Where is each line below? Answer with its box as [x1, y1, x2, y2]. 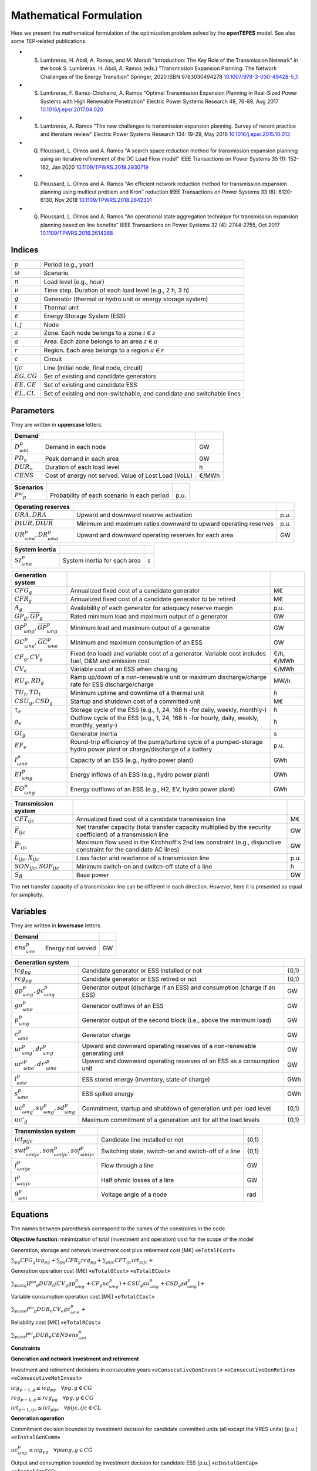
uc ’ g [14, 1116, 28, 1125]
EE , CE [14, 381, 36, 388]
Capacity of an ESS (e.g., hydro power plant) [70, 756, 194, 764]
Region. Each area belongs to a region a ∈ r [43, 346, 164, 354]
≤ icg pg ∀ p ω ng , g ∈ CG [28, 1446, 93, 1455]
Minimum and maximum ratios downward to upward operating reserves [76, 520, 274, 528]
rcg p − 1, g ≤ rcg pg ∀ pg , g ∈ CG [11, 1395, 94, 1403]
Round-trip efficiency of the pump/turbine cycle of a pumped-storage [70, 737, 263, 746]
